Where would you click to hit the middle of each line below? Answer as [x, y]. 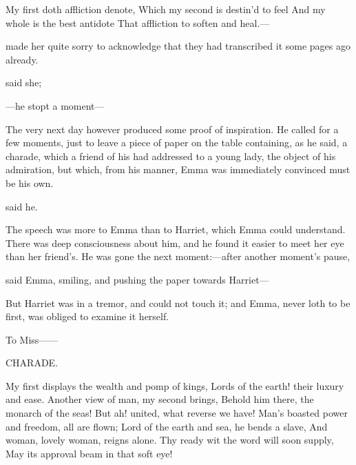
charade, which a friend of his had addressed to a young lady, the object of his [171, 156]
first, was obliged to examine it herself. [87, 316]
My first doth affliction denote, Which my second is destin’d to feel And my [166, 9]
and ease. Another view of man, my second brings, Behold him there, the [160, 399]
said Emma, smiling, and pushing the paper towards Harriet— [137, 279]
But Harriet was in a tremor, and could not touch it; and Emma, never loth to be [178, 303]
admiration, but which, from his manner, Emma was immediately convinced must [178, 169]
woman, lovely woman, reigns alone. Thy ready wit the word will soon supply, [170, 440]
